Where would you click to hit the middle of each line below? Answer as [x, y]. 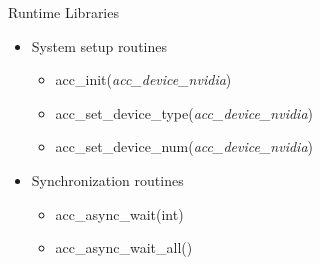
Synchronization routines [107, 179]
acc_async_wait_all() [124, 247]
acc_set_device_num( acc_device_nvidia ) [184, 146]
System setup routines [99, 45]
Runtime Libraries [63, 12]
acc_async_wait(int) [119, 213]
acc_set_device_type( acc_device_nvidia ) [184, 112]
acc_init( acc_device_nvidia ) [143, 79]
